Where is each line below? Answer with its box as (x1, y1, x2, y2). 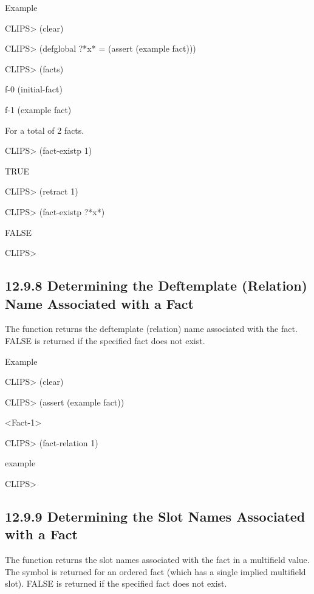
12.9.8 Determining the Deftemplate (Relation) (5, 276, 307, 295)
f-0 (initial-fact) (5, 83, 63, 95)
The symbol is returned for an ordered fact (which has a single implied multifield (5, 565, 306, 578)
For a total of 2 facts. (5, 123, 84, 136)
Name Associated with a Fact (5, 294, 194, 313)
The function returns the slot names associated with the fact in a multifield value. (5, 553, 310, 566)
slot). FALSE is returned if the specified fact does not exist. (5, 577, 227, 590)
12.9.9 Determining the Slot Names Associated (5, 507, 305, 526)
